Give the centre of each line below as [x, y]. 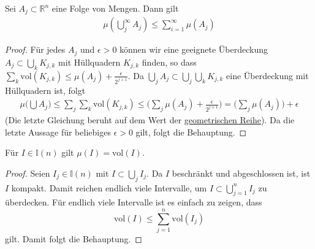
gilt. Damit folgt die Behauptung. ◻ [74, 239]
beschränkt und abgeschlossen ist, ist [241, 173]
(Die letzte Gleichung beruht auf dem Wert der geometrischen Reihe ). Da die [150, 119]
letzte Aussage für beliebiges [58, 132]
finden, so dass [169, 62]
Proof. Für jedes [35, 49]
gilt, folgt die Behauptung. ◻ [191, 132]
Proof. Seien [28, 173]
